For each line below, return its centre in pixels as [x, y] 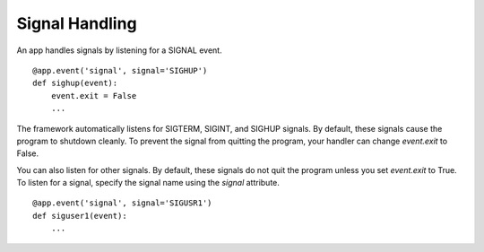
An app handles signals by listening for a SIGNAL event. [120, 50]
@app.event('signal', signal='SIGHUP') [120, 70]
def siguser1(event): [80, 216]
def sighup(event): [75, 83]
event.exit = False [94, 96]
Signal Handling [77, 23]
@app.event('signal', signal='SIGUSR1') [122, 203]
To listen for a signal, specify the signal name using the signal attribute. [148, 183]
